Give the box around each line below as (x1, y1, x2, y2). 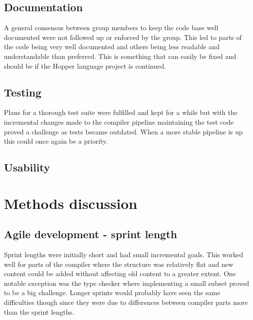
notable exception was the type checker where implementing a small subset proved (4, 278, 249, 288)
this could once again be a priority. (4, 136, 108, 146)
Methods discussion (4, 193, 138, 213)
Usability (4, 160, 50, 175)
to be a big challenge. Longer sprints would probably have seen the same (4, 287, 220, 298)
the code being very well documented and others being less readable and (4, 41, 220, 52)
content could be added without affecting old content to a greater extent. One (4, 268, 236, 279)
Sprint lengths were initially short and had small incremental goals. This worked (4, 249, 243, 260)
